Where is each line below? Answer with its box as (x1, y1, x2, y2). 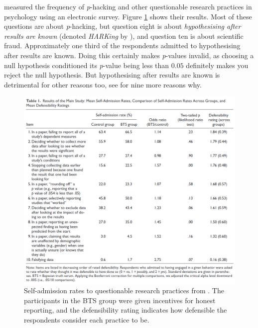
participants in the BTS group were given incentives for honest (24, 295, 216, 305)
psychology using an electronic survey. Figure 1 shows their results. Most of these (4, 11, 252, 21)
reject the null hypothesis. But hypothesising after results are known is (4, 70, 220, 80)
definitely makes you (186, 60, 249, 70)
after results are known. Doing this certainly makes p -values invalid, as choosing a (4, 50, 254, 60)
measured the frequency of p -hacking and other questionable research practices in (4, 1, 252, 11)
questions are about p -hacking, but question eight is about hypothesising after (4, 21, 241, 31)
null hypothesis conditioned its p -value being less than (4, 60, 169, 70)
